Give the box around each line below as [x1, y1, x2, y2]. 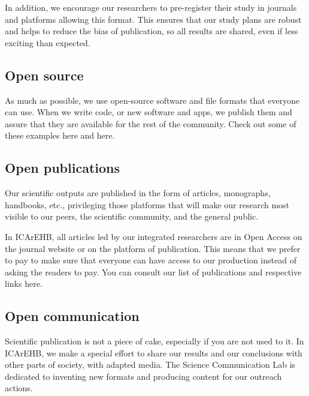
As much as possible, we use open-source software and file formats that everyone [5, 94, 300, 106]
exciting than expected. [5, 36, 90, 49]
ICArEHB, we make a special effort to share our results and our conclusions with [5, 346, 302, 359]
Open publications [5, 158, 120, 177]
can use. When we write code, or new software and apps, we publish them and [5, 106, 292, 118]
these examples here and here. [5, 129, 115, 142]
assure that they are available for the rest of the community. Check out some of [5, 117, 296, 130]
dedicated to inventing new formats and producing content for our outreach [5, 370, 282, 382]
